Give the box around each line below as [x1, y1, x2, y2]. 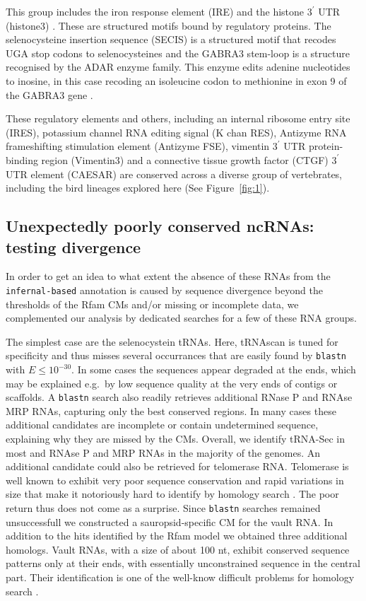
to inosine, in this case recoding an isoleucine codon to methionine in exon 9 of [6, 73, 347, 88]
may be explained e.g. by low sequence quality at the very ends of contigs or [6, 375, 338, 390]
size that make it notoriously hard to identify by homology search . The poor [6, 486, 339, 501]
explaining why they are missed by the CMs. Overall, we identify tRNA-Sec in [6, 431, 345, 446]
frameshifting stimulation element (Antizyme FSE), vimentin [6, 139, 270, 153]
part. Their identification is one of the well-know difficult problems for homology [6, 570, 355, 585]
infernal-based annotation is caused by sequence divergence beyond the [6, 282, 323, 297]
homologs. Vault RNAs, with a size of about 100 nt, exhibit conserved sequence [6, 542, 350, 556]
